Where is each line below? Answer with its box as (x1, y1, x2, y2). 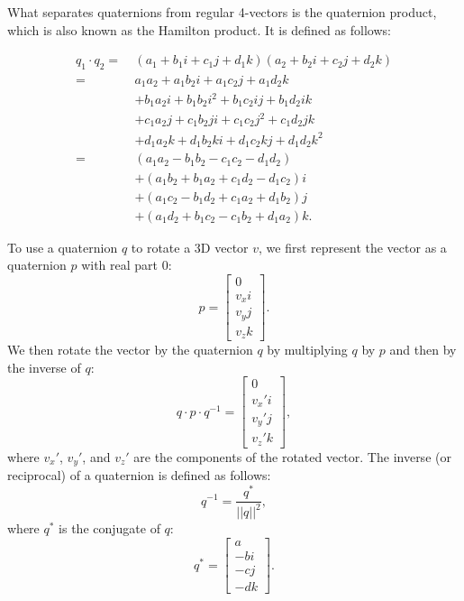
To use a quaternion (7, 237, 118, 256)
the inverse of (7, 357, 81, 376)
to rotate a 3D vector (131, 237, 249, 256)
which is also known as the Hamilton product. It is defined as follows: (7, 20, 391, 39)
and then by (389, 340, 457, 359)
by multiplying (267, 340, 348, 359)
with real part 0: (81, 255, 172, 274)
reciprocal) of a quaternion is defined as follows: (7, 466, 271, 485)
